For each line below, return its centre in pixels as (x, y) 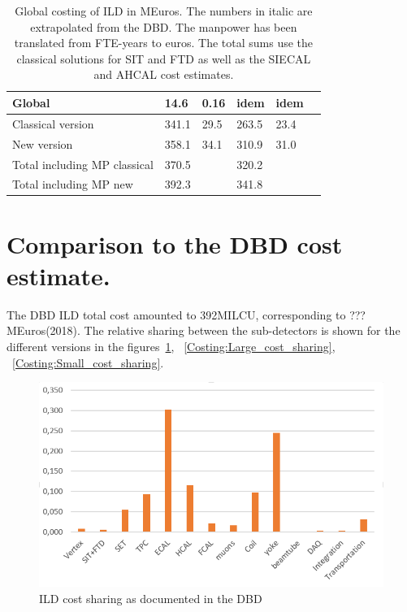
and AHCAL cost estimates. (164, 74)
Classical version (53, 123)
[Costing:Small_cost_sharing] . (88, 362)
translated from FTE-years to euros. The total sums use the (164, 43)
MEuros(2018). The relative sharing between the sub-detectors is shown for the (203, 330)
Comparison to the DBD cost (175, 243)
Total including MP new (73, 184)
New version (43, 143)
